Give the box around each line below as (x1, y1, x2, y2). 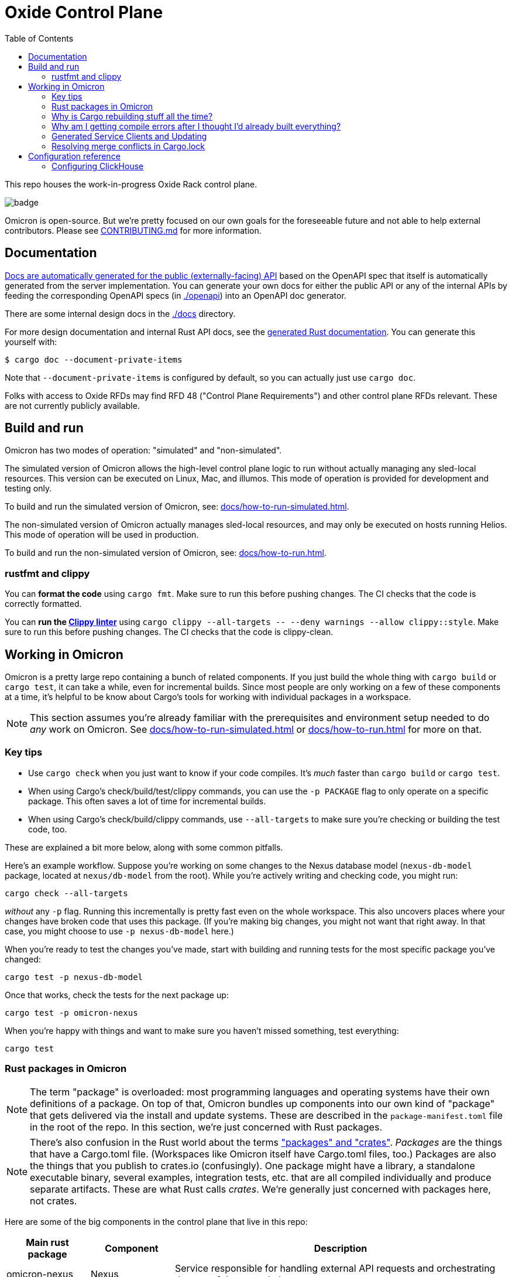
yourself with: (5, 336, 57, 347)
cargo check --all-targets (5, 888, 128, 898)
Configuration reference (28, 151, 121, 161)
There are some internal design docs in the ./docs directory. (5, 308, 236, 319)
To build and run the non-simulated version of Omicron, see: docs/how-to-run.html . (5, 548, 327, 558)
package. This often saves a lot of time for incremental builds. (28, 795, 266, 806)
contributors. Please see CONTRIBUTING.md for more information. (5, 225, 262, 235)
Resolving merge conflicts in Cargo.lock (51, 141, 205, 151)
